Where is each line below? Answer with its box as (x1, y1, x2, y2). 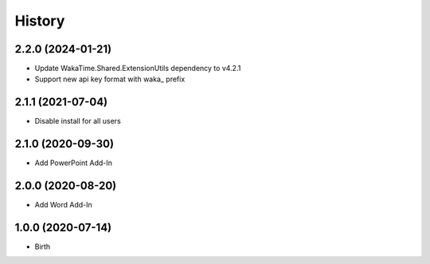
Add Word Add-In (34, 200, 93, 210)
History (14, 12, 65, 30)
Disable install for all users (34, 116, 121, 126)
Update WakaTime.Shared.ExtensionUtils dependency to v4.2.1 (34, 64, 241, 73)
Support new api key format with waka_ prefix (34, 74, 186, 84)
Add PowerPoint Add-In (34, 158, 113, 167)
